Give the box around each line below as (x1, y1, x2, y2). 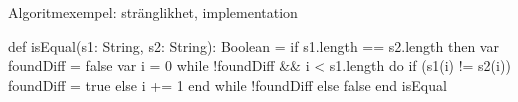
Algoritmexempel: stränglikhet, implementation (8, 2, 298, 22)
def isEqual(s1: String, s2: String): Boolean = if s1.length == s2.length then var (8, 35, 499, 56)
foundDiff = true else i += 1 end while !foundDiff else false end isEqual (8, 74, 447, 95)
